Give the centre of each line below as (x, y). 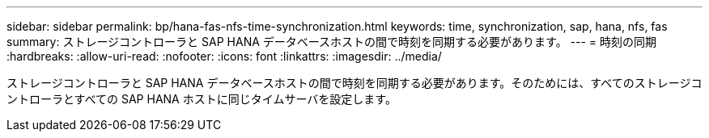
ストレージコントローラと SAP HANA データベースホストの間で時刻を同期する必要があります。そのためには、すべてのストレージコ (354, 83)
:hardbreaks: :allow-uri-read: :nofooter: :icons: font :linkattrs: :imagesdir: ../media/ (224, 56)
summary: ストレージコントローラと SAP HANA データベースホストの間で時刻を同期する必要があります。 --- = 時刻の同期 (332, 42)
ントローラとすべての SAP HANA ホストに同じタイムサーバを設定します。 (202, 99)
